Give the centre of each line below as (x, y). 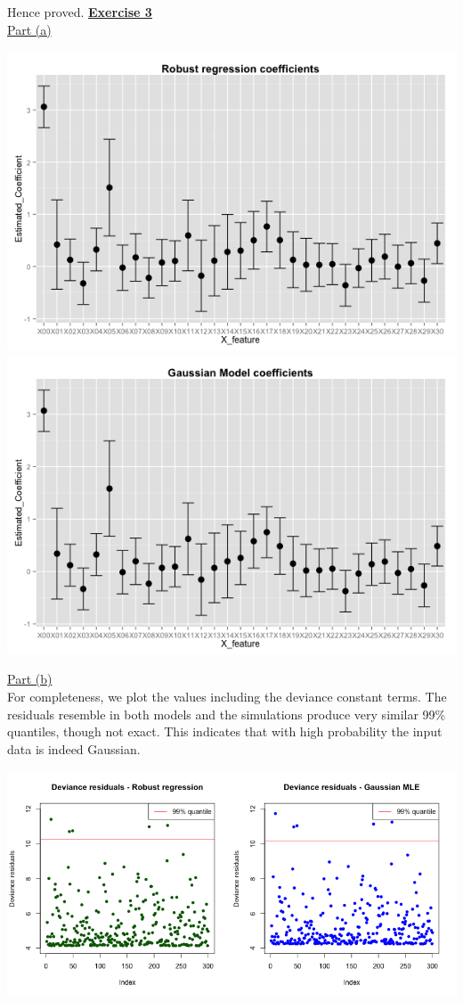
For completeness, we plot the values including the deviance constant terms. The (227, 696)
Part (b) (30, 679)
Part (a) (29, 29)
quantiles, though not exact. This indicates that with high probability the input (225, 731)
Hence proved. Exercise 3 (80, 12)
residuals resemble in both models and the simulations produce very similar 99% (227, 714)
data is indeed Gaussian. (74, 748)
